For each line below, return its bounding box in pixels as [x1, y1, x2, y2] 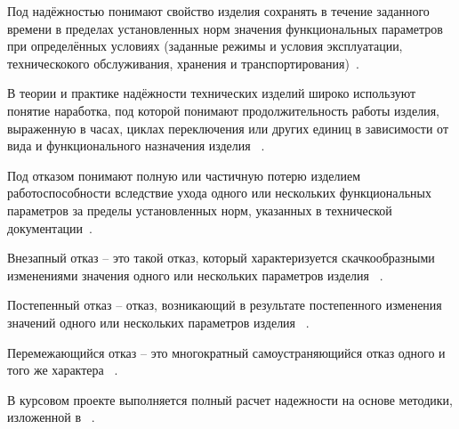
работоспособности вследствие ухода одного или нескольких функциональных [7, 183, 431, 202]
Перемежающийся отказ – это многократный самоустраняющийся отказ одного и [7, 343, 446, 361]
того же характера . [7, 360, 118, 379]
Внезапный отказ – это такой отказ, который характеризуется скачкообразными [7, 248, 435, 267]
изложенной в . [7, 408, 95, 426]
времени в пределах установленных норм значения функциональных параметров [7, 19, 443, 37]
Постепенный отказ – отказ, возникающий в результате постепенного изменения [7, 295, 442, 314]
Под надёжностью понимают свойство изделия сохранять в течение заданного [7, 2, 430, 20]
